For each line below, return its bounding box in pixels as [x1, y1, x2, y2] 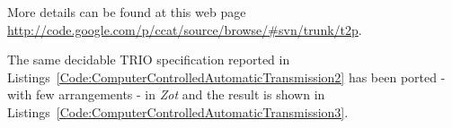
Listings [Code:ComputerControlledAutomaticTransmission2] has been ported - [7, 67, 446, 86]
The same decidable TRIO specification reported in [7, 50, 290, 69]
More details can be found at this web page [7, 3, 246, 21]
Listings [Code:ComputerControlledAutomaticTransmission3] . [7, 102, 349, 121]
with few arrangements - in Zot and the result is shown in [7, 85, 325, 104]
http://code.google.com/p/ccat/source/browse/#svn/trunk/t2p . [7, 20, 362, 38]
